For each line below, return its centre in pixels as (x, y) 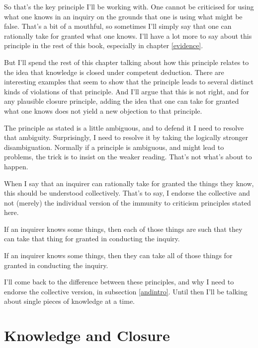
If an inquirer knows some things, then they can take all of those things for (118, 255)
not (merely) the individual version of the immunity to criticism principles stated (128, 202)
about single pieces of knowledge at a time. (70, 301)
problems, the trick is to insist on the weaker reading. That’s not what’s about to (128, 157)
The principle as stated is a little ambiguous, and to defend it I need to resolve (124, 127)
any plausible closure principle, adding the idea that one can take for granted (122, 101)
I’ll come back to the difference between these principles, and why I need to (119, 282)
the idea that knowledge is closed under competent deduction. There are (114, 72)
